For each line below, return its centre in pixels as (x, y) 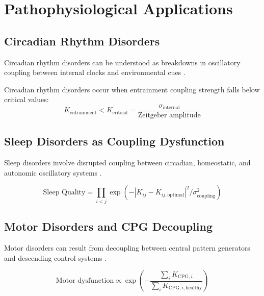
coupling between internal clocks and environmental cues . (95, 72)
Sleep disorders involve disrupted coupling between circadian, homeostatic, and (127, 163)
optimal (176, 195)
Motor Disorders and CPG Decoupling (108, 226)
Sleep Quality (64, 193)
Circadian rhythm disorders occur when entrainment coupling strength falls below (132, 89)
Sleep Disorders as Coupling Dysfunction (114, 141)
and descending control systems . (56, 257)
